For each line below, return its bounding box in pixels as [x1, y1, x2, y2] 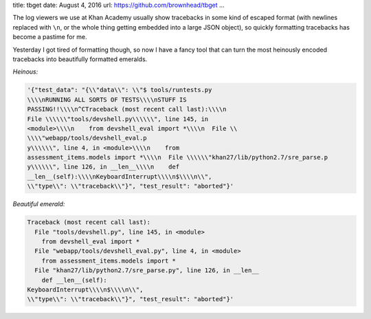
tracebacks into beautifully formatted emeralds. [12, 55, 148, 63]
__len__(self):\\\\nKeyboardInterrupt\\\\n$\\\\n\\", [27, 173, 212, 180]
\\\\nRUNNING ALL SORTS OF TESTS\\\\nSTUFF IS [27, 96, 187, 103]
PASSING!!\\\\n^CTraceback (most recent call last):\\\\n [27, 105, 227, 113]
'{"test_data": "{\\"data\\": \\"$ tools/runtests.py [27, 86, 212, 94]
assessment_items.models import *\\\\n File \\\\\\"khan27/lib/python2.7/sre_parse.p [27, 153, 328, 162]
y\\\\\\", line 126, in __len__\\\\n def [27, 163, 180, 171]
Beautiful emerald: [12, 200, 65, 208]
